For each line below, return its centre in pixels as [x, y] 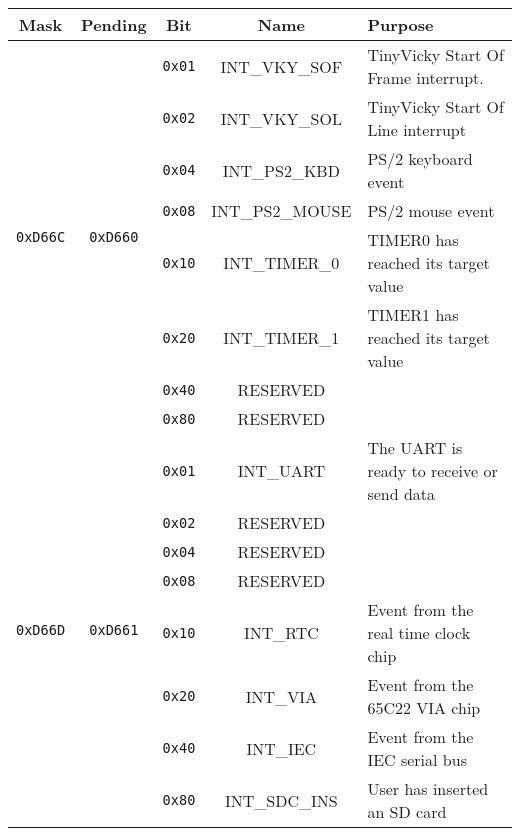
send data [401, 493]
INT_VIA [281, 696]
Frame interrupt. [425, 77]
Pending [114, 24]
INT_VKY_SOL [281, 118]
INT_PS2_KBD [281, 170]
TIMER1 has [413, 314]
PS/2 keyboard [420, 158]
